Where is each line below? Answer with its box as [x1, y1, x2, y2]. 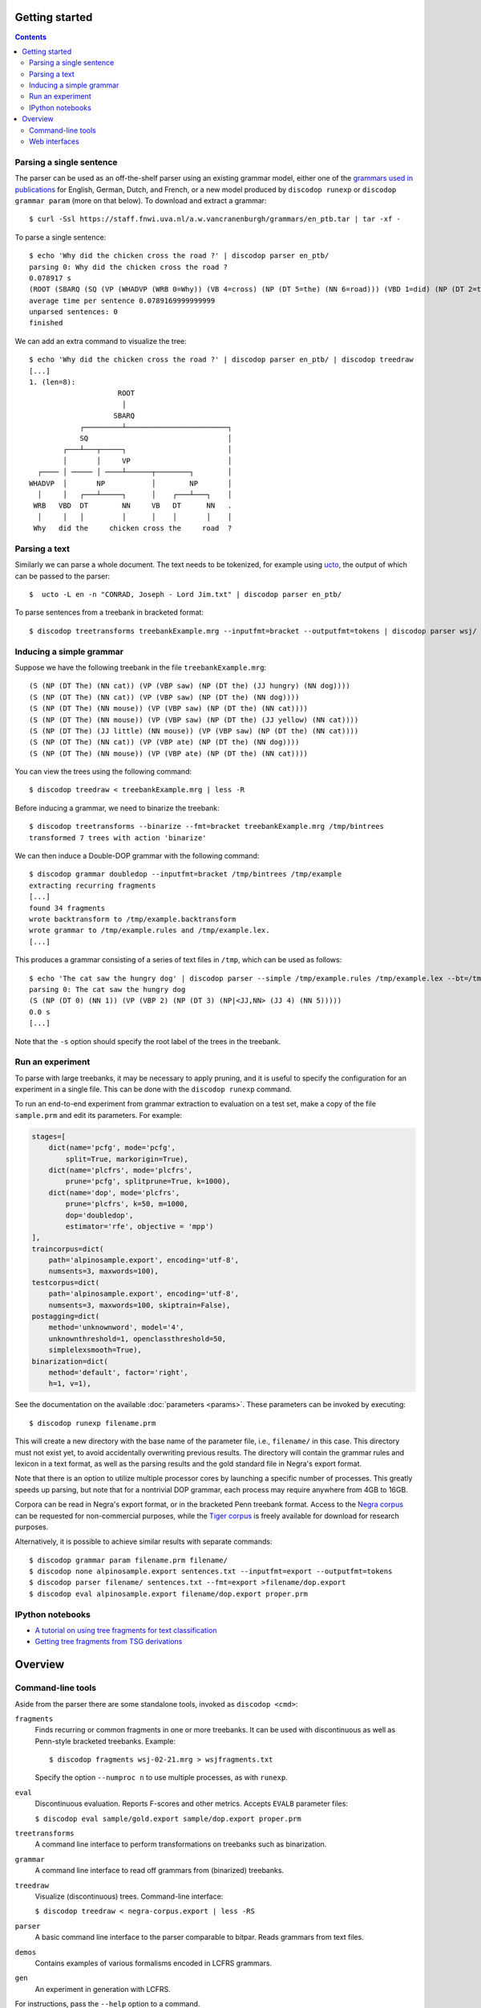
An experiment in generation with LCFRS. [34, 1984, 172, 1994]
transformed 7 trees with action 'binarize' [29, 833, 208, 843]
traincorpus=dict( [31, 1244, 104, 1253]
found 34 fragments [29, 904, 106, 912]
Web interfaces [29, 137, 79, 146]
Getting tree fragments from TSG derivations [34, 1637, 183, 1647]
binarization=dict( [31, 1357, 108, 1365]
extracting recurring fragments [29, 880, 156, 890]
